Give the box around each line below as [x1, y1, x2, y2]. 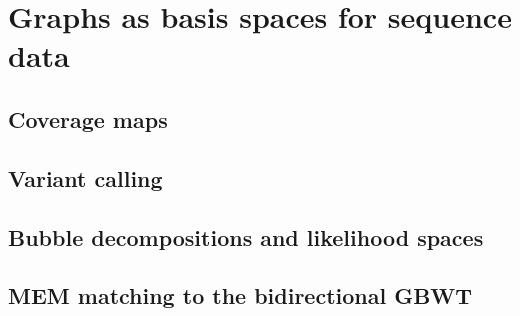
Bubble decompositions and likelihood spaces [8, 221, 484, 252]
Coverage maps [8, 103, 168, 134]
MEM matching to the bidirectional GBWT [8, 280, 473, 311]
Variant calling [8, 162, 163, 193]
